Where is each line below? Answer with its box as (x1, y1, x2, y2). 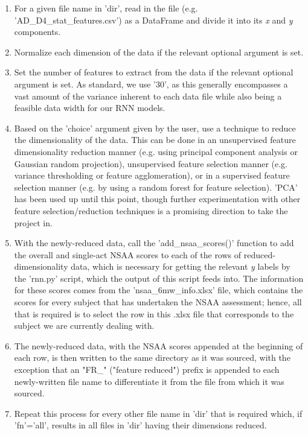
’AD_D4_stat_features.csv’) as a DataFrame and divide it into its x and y (14, 13, 293, 26)
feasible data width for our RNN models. (14, 101, 165, 114)
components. (14, 25, 61, 38)
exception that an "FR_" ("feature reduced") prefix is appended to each (14, 363, 280, 376)
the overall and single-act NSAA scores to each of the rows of (14, 248, 242, 261)
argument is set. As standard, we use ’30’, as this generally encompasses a (14, 77, 288, 90)
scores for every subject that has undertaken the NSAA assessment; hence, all (14, 296, 302, 308)
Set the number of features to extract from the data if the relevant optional (14, 66, 294, 78)
